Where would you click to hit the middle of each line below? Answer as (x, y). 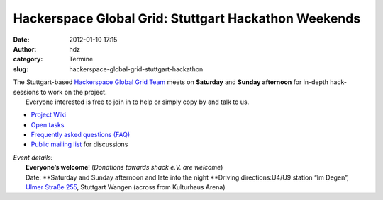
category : (28, 59)
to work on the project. (73, 92)
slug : (21, 69)
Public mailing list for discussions (79, 144)
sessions (26, 92)
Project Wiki (49, 115)
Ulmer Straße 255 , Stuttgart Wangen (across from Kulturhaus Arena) (126, 187)
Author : (25, 49)
